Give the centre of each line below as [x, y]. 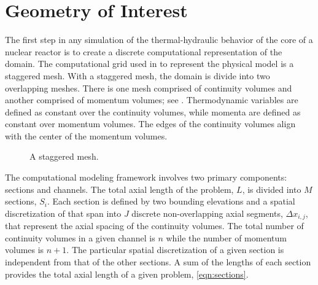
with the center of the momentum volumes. [86, 135]
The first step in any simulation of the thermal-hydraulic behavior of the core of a [159, 40]
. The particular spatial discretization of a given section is [175, 250]
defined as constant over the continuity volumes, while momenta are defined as [153, 111]
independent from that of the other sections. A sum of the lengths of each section [158, 262]
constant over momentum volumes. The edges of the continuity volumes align [150, 124]
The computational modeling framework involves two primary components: [146, 177]
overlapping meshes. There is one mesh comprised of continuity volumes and [149, 88]
